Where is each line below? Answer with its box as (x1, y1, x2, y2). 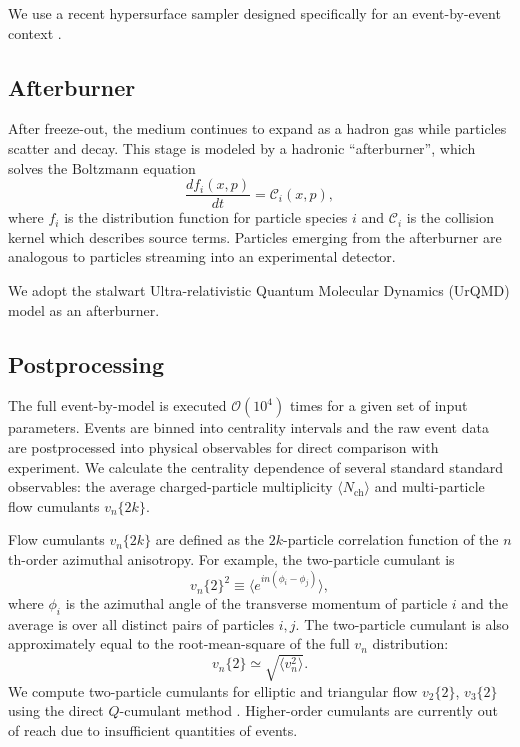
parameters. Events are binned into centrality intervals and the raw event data (8, 417, 489, 438)
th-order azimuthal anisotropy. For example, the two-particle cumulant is (8, 548, 455, 569)
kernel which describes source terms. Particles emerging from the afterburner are (8, 226, 502, 247)
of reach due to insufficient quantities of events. (8, 719, 298, 740)
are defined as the (155, 529, 265, 550)
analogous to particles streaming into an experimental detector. (8, 246, 396, 267)
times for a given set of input (289, 395, 468, 416)
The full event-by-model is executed (8, 395, 227, 416)
